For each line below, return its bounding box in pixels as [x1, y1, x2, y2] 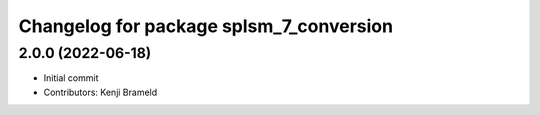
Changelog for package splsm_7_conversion [18, 15, 394, 37]
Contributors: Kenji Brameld [43, 86, 158, 98]
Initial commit [43, 72, 99, 84]
